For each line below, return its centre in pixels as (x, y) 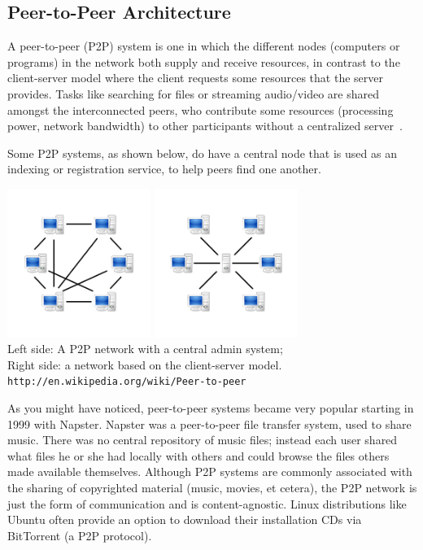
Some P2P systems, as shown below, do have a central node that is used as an (202, 153)
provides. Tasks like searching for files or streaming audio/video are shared (193, 93)
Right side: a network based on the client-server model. (145, 364)
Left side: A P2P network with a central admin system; (145, 349)
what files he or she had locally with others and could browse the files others (198, 455)
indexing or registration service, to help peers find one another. (164, 169)
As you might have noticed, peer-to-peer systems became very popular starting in (211, 407)
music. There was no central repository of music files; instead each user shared (203, 440)
